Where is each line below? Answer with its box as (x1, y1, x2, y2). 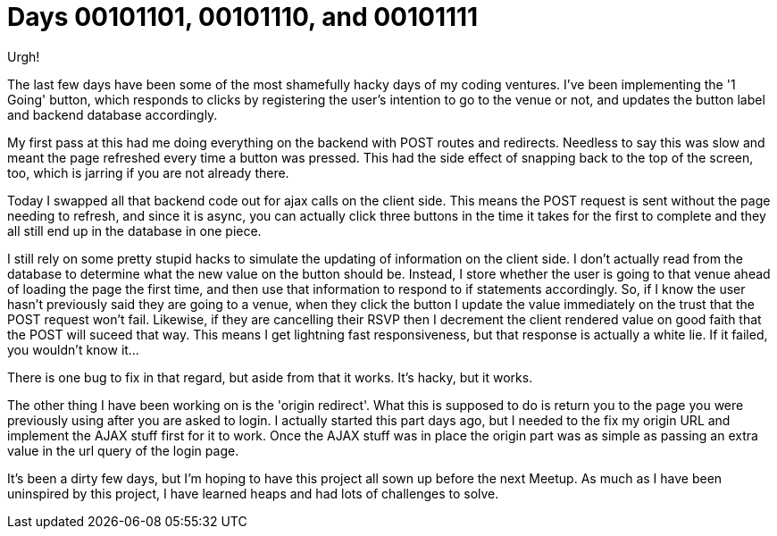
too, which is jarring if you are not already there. (7, 164, 289, 180)
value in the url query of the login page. (7, 442, 239, 458)
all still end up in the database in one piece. (7, 222, 262, 239)
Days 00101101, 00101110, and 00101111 (7, 2, 479, 32)
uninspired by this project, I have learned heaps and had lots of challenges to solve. (7, 485, 499, 501)
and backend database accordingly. (7, 106, 218, 122)
